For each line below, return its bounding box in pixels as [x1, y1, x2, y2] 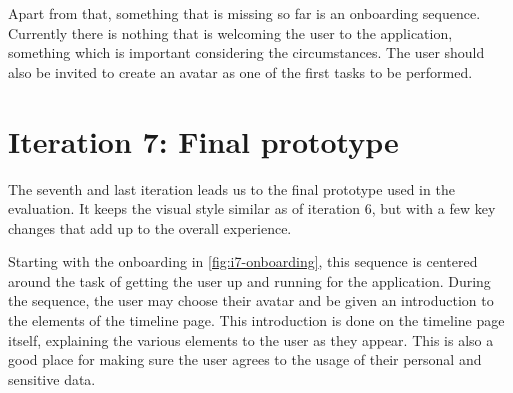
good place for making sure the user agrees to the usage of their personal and [8, 349, 482, 370]
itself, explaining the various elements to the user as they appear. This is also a [8, 329, 494, 350]
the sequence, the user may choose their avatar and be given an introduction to [8, 290, 494, 311]
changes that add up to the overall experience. [8, 217, 292, 238]
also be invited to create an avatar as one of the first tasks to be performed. [8, 61, 473, 82]
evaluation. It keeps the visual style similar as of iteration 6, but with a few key [8, 198, 496, 219]
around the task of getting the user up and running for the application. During [8, 270, 491, 291]
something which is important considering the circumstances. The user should [8, 42, 485, 63]
